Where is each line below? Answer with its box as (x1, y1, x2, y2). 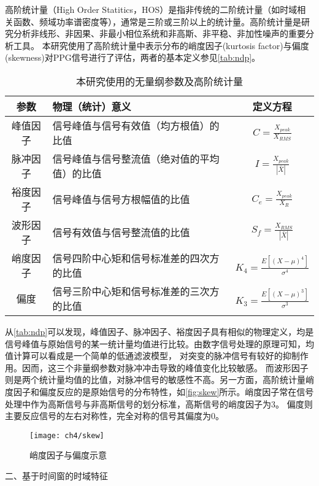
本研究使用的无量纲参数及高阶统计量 (75, 74, 243, 88)
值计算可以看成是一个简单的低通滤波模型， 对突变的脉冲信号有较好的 (5, 349, 283, 362)
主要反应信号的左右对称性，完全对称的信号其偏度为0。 (5, 409, 224, 422)
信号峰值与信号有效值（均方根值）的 (52, 118, 220, 133)
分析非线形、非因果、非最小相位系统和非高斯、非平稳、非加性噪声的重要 (13, 27, 306, 40)
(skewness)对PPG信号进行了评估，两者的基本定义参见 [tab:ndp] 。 (5, 51, 261, 64)
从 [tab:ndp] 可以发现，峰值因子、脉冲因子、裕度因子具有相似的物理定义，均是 (5, 325, 314, 337)
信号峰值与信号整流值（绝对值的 (52, 151, 200, 166)
